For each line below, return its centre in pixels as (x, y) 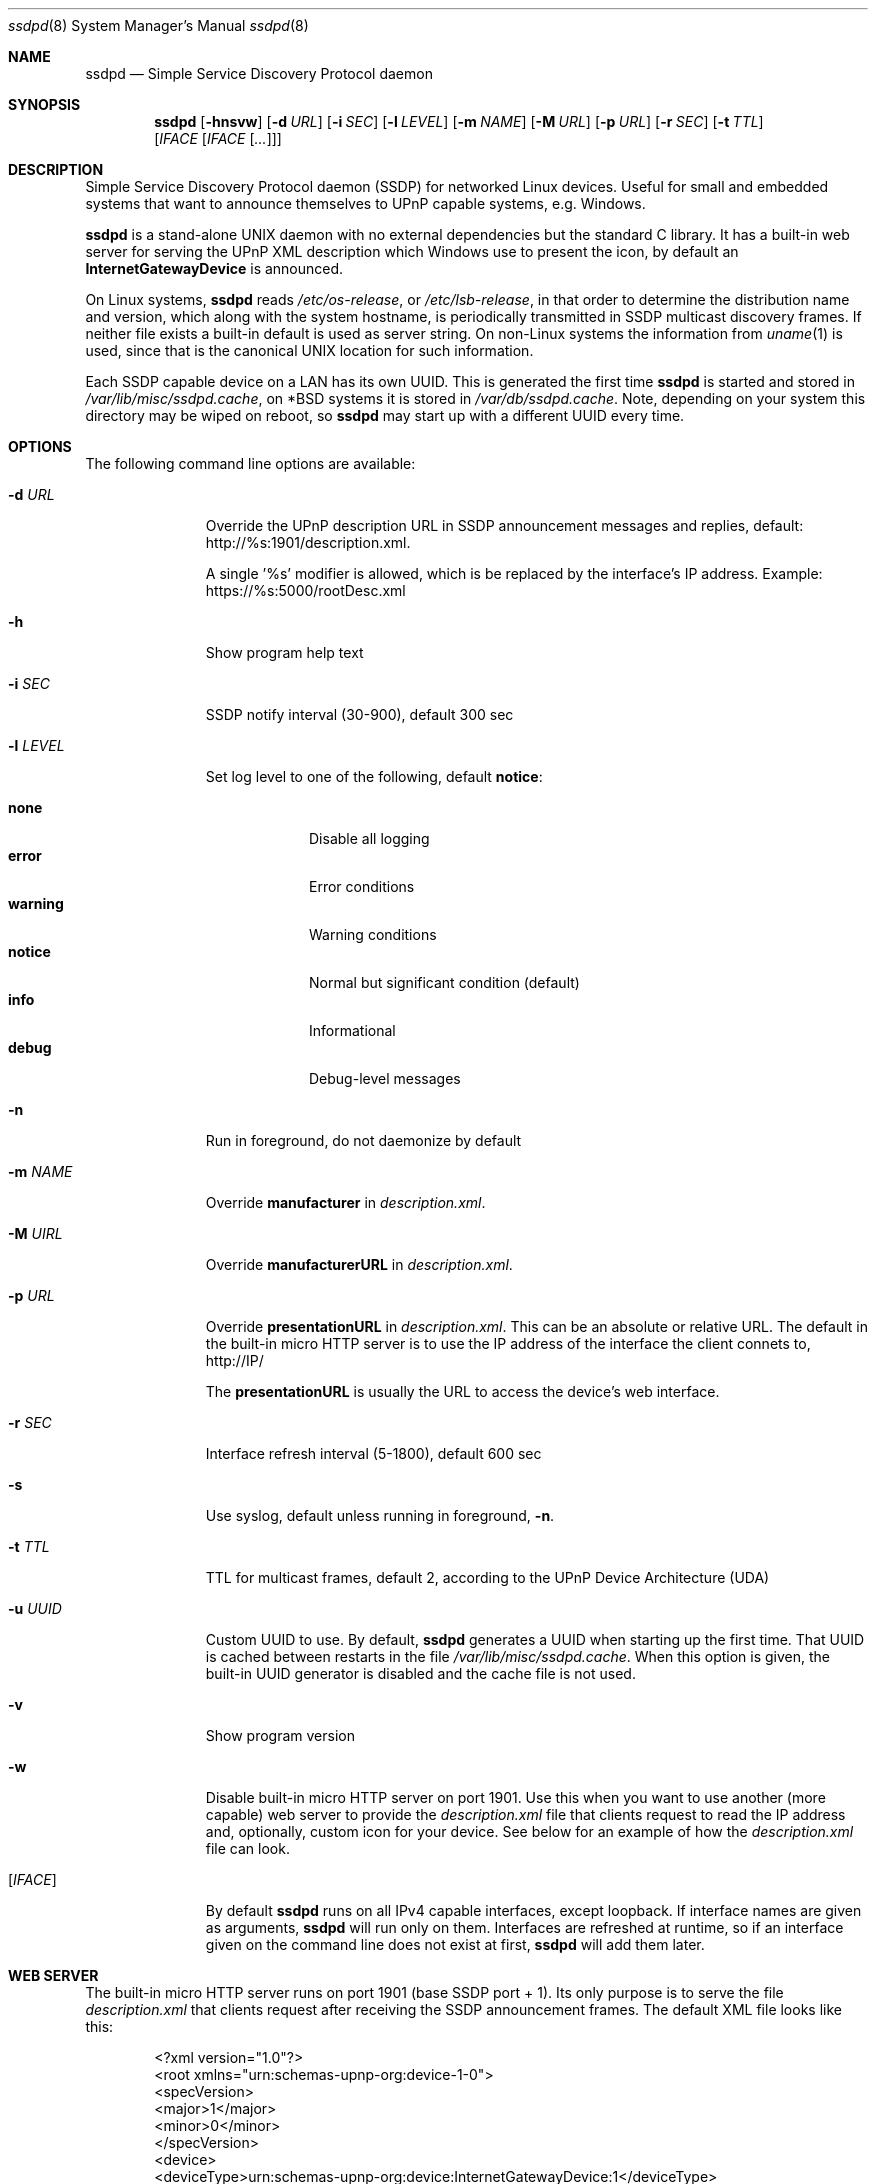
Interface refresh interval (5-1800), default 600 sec (373, 1453)
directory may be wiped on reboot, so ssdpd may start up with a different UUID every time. (385, 415)
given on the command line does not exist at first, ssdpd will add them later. (455, 1944)
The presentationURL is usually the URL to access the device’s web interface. (462, 1391)
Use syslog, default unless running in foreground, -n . (380, 1515)
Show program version (280, 1735)
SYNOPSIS (44, 104)
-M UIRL (35, 1233)
